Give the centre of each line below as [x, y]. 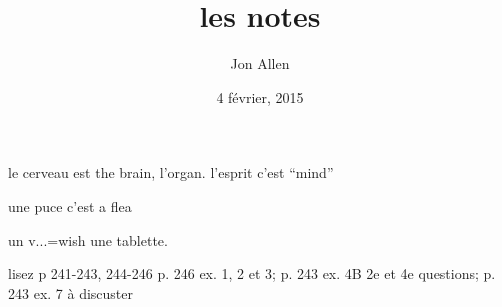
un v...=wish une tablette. [88, 239]
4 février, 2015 [260, 96]
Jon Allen [260, 63]
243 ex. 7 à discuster [71, 292]
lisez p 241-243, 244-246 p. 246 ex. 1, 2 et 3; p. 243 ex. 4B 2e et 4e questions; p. [252, 273]
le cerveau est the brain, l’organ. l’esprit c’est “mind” [171, 172]
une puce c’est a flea [70, 205]
